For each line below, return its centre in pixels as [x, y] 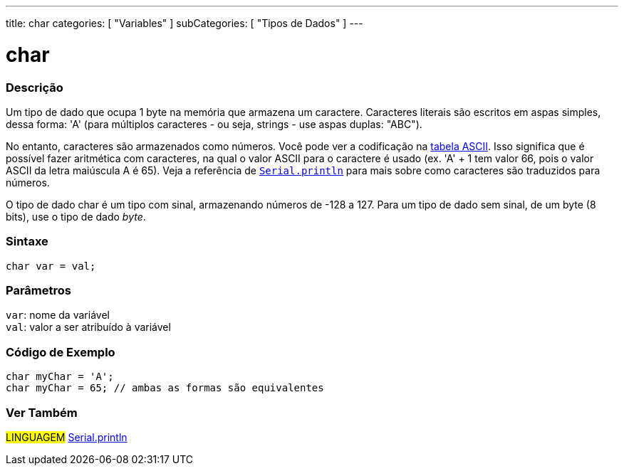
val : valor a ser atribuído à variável [88, 327]
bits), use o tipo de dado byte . [76, 216]
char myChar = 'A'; [60, 377]
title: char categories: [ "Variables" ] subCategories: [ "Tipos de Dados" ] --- [184, 23]
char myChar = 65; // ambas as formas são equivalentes [165, 388]
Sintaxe [27, 242]
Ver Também [42, 412]
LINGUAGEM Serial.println [67, 437]
